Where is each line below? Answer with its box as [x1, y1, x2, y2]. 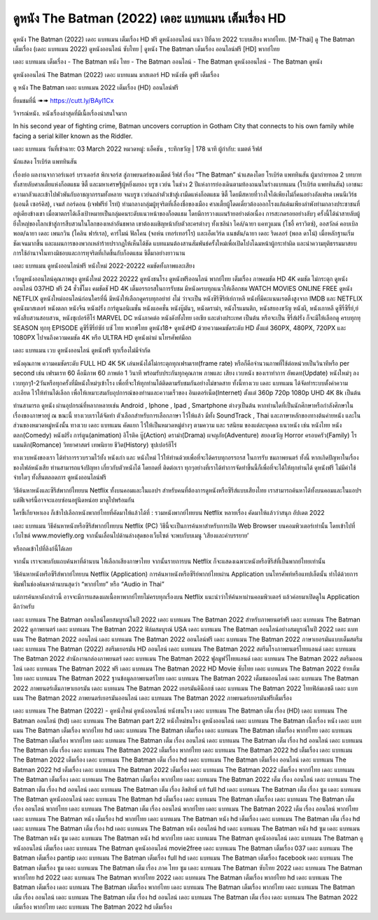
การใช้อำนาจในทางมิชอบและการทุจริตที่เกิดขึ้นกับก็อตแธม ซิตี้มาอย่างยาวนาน [13, 249, 185, 257]
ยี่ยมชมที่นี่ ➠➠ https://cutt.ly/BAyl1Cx [13, 96, 114, 104]
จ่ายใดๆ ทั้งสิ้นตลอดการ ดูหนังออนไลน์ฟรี [13, 473, 106, 481]
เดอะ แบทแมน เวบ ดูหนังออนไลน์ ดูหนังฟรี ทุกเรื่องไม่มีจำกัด [13, 346, 150, 355]
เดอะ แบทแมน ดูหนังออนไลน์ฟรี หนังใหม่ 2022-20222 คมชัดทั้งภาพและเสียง [13, 261, 195, 270]
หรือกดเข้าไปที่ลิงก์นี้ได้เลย [13, 544, 73, 553]
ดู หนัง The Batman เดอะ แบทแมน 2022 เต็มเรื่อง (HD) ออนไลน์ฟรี [13, 83, 178, 92]
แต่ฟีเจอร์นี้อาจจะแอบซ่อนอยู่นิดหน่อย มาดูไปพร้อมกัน [13, 495, 135, 504]
